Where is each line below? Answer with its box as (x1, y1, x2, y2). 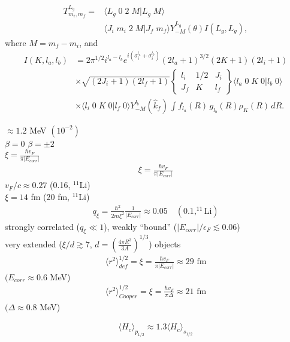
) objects (149, 237, 181, 250)
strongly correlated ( (5, 220, 80, 232)
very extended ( (5, 237, 62, 250)
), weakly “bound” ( (104, 220, 177, 232)
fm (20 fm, (31, 190, 70, 203)
